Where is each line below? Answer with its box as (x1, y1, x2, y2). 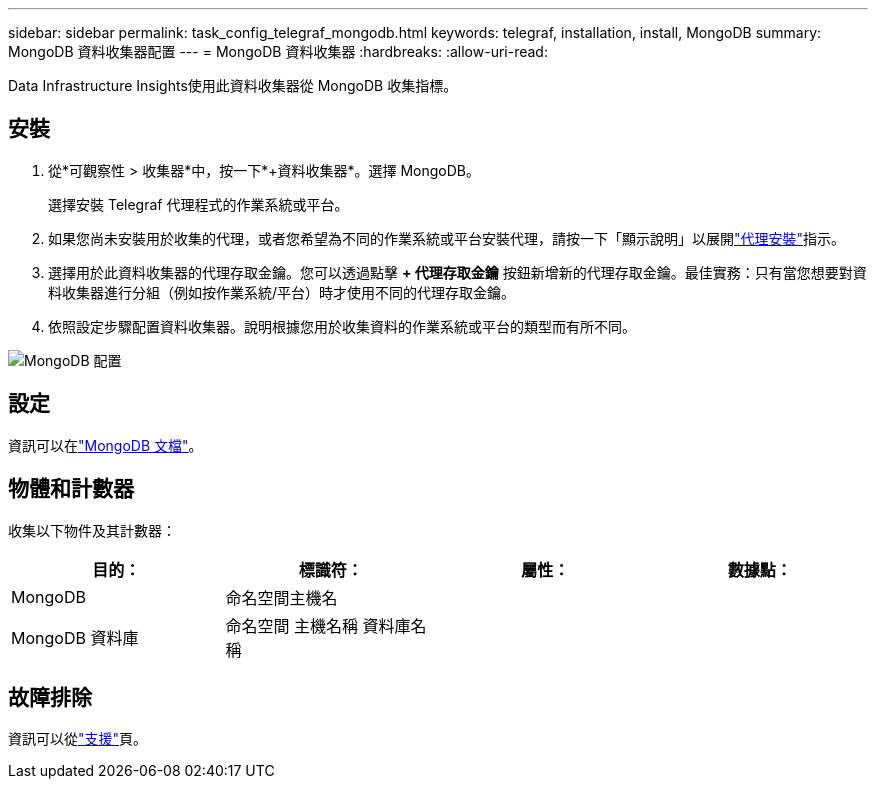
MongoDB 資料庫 (11, 627, 139, 648)
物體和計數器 (8, 476, 134, 502)
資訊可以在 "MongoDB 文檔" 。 (8, 436, 203, 454)
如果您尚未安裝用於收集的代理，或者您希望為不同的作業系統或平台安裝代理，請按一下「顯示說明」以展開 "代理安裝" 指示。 (48, 229, 846, 247)
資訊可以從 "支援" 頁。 (8, 730, 148, 748)
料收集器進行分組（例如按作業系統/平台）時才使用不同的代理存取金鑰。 (48, 283, 516, 301)
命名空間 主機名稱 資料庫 (225, 615, 411, 636)
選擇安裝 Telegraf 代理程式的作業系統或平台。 (48, 195, 349, 213)
